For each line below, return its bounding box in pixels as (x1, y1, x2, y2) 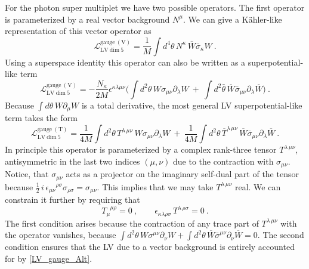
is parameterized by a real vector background (5, 13, 170, 25)
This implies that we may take (102, 180, 214, 193)
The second (262, 228, 304, 241)
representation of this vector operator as (5, 24, 152, 37)
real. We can (234, 180, 281, 193)
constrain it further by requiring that (5, 193, 140, 205)
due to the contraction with (172, 154, 274, 167)
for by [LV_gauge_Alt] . (5, 252, 92, 264)
